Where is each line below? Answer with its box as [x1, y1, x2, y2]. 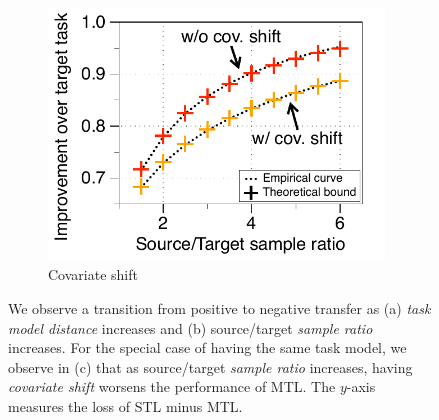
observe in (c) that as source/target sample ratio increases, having [8, 356, 413, 377]
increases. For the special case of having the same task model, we [8, 337, 407, 358]
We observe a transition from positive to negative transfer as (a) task [8, 298, 431, 319]
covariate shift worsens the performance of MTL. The [8, 376, 336, 397]
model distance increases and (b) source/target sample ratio [8, 317, 373, 338]
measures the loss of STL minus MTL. [8, 395, 243, 416]
